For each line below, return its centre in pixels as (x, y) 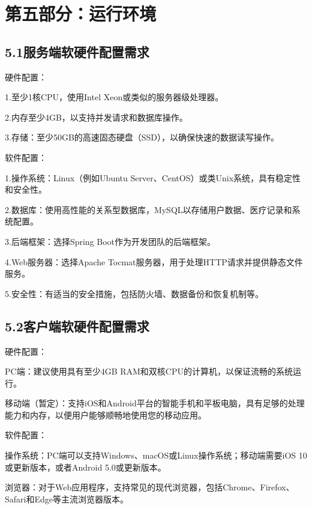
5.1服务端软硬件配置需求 (77, 51)
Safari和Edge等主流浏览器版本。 (67, 498)
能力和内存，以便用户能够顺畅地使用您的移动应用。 (106, 414)
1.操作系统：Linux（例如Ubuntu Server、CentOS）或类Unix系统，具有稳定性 (153, 177)
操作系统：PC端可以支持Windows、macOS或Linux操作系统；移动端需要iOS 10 (156, 455)
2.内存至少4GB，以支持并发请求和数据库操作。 (96, 117)
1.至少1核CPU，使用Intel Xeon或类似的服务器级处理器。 (114, 97)
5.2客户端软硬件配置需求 (77, 326)
